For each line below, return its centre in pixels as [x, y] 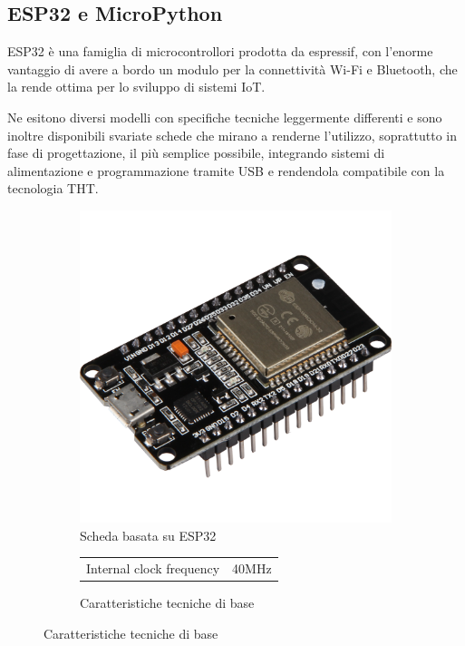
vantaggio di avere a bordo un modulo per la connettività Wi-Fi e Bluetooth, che [232, 69]
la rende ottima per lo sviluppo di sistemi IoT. [136, 87]
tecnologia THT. [53, 188]
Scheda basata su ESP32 [148, 535]
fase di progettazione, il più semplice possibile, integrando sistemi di [196, 153]
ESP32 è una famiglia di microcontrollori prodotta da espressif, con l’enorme [220, 51]
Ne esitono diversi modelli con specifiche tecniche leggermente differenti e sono [225, 117]
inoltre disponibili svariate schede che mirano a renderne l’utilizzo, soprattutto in [232, 135]
